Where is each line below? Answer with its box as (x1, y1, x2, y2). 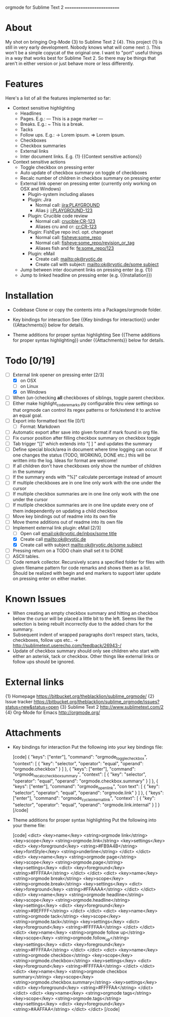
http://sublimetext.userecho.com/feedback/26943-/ (12, 642, 122, 649)
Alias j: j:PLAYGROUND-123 (35, 207, 93, 213)
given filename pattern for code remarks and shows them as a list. (12, 565, 151, 571)
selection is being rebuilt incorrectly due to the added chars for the (12, 621, 153, 627)
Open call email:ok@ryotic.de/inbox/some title (20, 530, 117, 536)
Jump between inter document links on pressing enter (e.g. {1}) (20, 267, 153, 273)
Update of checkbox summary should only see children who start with (12, 648, 160, 654)
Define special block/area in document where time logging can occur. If (12, 446, 162, 452)
